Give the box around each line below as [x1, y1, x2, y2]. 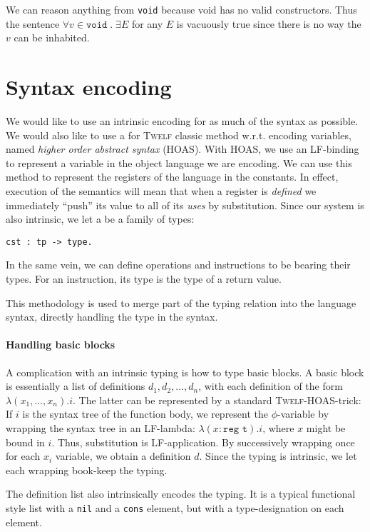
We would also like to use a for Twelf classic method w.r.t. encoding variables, [6, 127, 351, 142]
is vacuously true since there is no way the [176, 16, 361, 31]
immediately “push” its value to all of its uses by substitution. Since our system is [6, 197, 364, 212]
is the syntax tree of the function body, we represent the [22, 406, 269, 421]
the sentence [6, 16, 60, 31]
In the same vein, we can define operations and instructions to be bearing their [6, 257, 351, 272]
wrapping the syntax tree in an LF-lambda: [6, 420, 195, 435]
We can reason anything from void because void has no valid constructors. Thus [6, 2, 357, 16]
